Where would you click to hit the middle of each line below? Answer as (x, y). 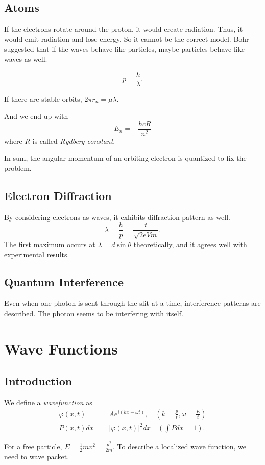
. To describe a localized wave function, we (180, 446)
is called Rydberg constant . (74, 140)
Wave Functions (61, 348)
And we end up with (36, 116)
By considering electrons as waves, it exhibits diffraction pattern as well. (117, 217)
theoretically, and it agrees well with (190, 244)
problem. (18, 168)
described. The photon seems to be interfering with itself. (94, 313)
